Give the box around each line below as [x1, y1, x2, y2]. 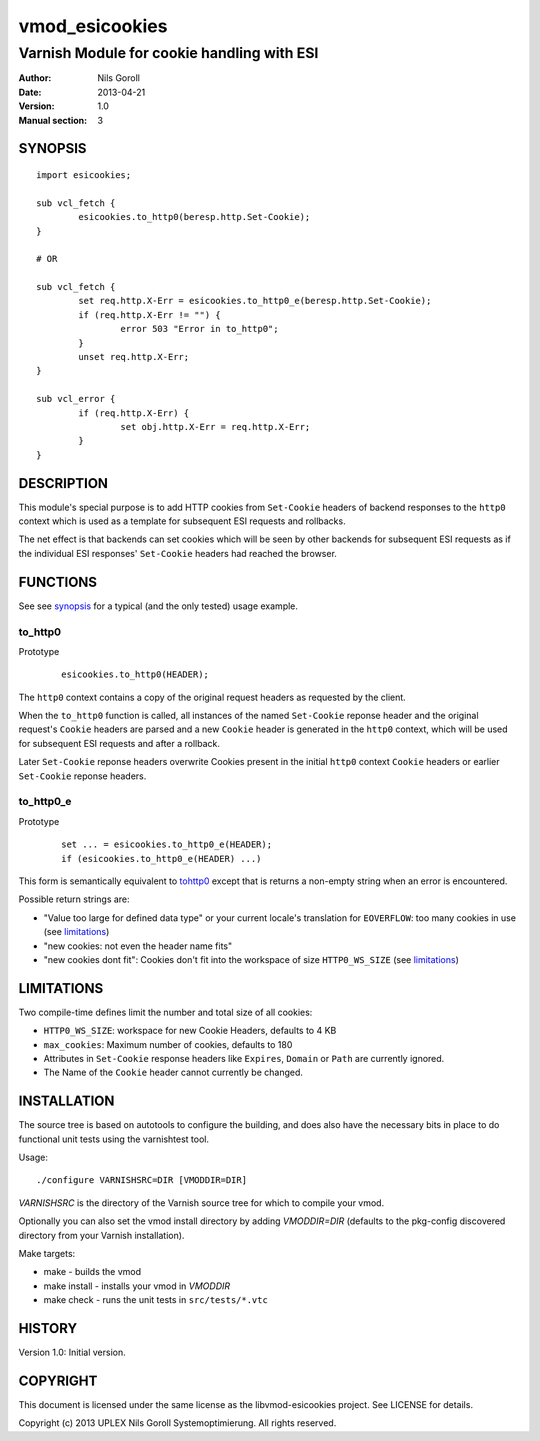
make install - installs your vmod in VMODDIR [43, 1280, 231, 1292]
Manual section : [18, 114, 88, 126]
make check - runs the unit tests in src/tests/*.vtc [43, 1294, 269, 1306]
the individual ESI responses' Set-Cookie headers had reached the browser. [18, 547, 337, 559]
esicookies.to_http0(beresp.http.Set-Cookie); [78, 211, 311, 223]
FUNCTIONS [18, 573, 98, 590]
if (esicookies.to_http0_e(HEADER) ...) [61, 853, 262, 864]
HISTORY [18, 1320, 78, 1337]
